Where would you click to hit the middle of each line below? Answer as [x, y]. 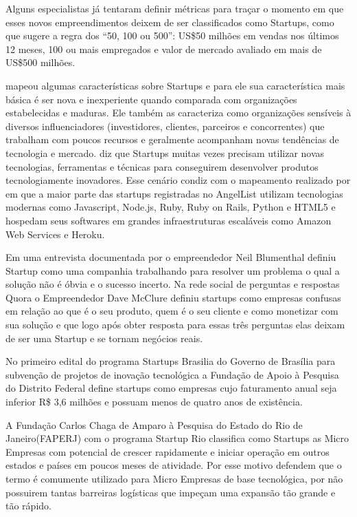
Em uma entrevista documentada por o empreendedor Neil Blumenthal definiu [171, 257]
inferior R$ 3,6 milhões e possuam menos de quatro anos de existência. [154, 402]
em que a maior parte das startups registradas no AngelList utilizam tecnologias [174, 193]
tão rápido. [28, 506]
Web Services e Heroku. [55, 234]
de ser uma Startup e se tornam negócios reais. [104, 338]
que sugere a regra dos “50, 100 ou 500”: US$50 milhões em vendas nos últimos [172, 35]
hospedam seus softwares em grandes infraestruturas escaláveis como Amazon [169, 220]
